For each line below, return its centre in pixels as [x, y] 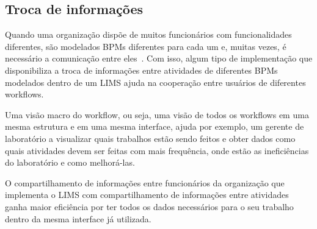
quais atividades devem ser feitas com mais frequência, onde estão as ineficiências [157, 150]
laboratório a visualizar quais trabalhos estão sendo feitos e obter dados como [150, 138]
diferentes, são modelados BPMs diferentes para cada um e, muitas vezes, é [146, 46]
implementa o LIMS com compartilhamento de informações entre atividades [147, 195]
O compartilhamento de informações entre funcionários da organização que [145, 182]
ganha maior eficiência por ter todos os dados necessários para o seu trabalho [149, 206]
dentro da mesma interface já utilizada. [78, 218]
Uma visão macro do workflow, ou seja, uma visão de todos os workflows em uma [157, 114]
